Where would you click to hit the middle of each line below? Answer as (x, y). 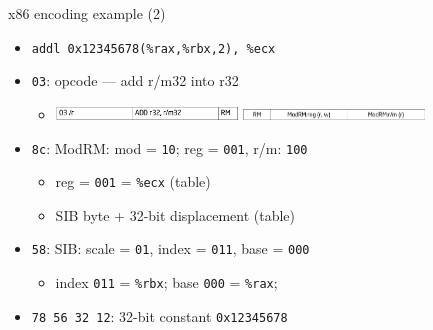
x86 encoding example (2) (87, 13)
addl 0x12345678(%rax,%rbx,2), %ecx (153, 48)
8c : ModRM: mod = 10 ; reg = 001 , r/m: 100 (169, 147)
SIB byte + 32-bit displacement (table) (175, 214)
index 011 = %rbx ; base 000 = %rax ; (166, 282)
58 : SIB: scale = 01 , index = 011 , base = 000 (170, 248)
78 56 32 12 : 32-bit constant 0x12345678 (159, 315)
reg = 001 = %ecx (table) (133, 181)
